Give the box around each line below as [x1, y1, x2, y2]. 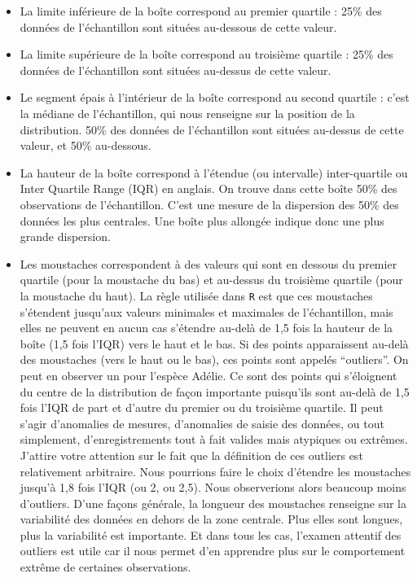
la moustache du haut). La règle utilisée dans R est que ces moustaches [20, 287, 373, 304]
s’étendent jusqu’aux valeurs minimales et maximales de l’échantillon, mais [20, 303, 393, 320]
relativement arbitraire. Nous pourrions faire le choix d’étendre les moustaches [20, 462, 411, 479]
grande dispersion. [20, 228, 111, 245]
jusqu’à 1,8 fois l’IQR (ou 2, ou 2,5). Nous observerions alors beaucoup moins [20, 479, 406, 496]
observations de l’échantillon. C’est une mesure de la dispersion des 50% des [20, 195, 399, 212]
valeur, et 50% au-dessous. [20, 137, 151, 154]
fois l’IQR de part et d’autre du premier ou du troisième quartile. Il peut [20, 399, 384, 416]
